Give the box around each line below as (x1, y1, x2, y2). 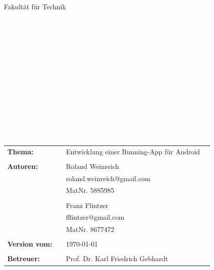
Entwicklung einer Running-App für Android (66, 146, 200, 156)
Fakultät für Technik (4, 1, 66, 11)
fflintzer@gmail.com (66, 212, 125, 222)
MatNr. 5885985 (66, 185, 114, 195)
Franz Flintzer (66, 200, 108, 210)
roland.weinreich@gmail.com (66, 173, 150, 183)
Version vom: (7, 239, 52, 249)
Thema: (7, 146, 34, 156)
